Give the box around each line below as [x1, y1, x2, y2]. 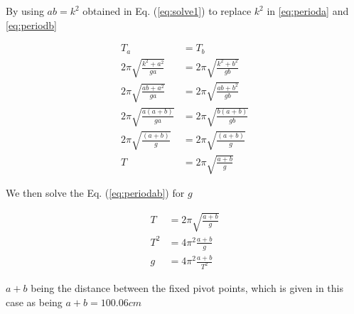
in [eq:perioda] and [267, 4, 349, 18]
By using [6, 4, 44, 18]
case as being [6, 294, 63, 309]
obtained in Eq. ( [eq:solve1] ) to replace [82, 4, 252, 18]
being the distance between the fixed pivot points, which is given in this [31, 281, 343, 296]
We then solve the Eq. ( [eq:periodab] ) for [6, 185, 185, 200]
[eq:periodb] [6, 17, 58, 32]
